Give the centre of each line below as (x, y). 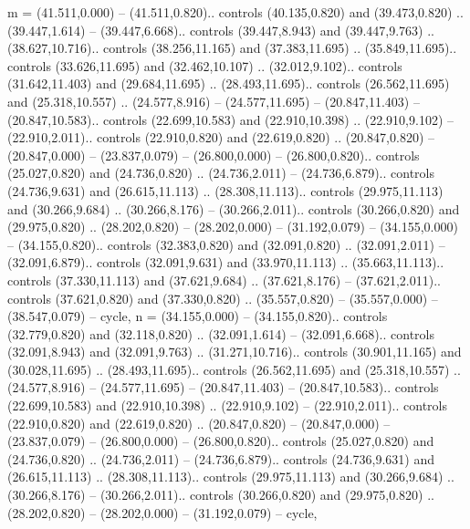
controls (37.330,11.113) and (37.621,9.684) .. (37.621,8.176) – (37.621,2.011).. (224, 280)
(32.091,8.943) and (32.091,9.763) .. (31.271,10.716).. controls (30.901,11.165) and (235, 352)
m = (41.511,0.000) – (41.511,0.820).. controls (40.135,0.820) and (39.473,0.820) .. (235, 12)
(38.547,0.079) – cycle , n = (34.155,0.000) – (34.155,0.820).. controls (198, 316)
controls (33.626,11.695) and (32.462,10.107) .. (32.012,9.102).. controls (205, 65)
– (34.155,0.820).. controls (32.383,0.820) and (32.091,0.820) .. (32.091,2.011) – (226, 244)
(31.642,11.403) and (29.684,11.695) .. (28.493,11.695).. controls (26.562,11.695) (229, 83)
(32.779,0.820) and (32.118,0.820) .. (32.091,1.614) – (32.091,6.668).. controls (221, 333)
